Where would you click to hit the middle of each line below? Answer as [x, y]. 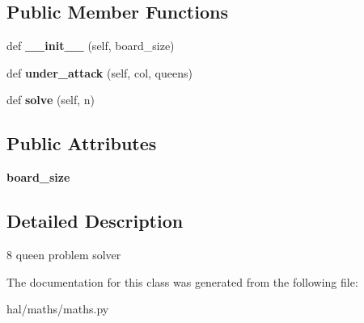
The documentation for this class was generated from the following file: [182, 281]
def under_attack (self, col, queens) [99, 72]
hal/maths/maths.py [58, 309]
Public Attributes [82, 143]
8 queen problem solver [64, 254]
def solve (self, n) [51, 100]
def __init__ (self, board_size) [91, 46]
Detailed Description [95, 221]
